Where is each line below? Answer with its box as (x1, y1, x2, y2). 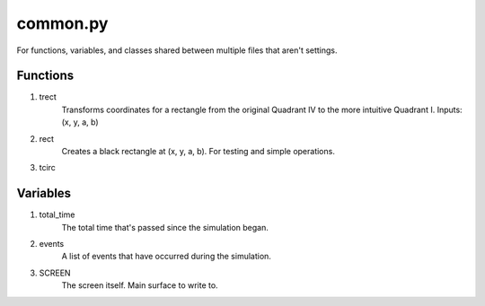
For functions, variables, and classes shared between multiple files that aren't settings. (16, 45, 338, 56)
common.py (16, 13, 109, 33)
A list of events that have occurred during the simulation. (61, 251, 271, 262)
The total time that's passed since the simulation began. (61, 222, 269, 232)
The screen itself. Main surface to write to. (61, 280, 219, 291)
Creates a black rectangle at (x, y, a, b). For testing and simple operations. (61, 146, 336, 157)
